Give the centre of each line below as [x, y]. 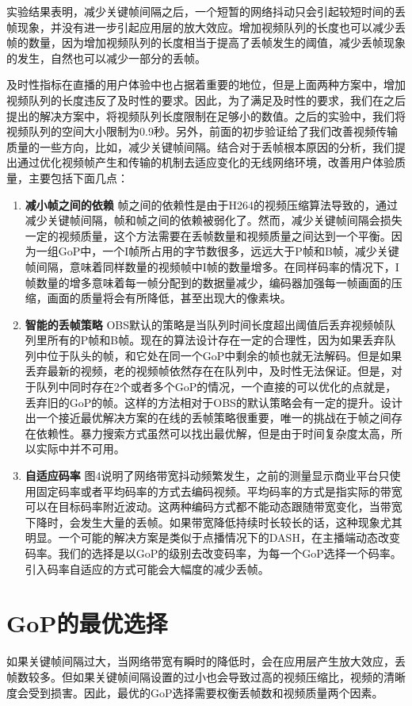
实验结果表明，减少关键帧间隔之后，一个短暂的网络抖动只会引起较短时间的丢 [206, 11]
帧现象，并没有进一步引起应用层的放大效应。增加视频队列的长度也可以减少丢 [206, 27]
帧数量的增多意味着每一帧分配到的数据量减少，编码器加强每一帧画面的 [208, 282]
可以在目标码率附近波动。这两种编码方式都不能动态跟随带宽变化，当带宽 [214, 506]
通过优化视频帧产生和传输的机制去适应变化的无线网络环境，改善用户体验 [206, 162]
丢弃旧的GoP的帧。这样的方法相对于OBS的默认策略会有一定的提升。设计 [214, 402]
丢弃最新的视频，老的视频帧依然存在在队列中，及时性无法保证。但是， [208, 371]
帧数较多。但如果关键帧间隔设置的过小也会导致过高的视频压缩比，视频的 [195, 676]
